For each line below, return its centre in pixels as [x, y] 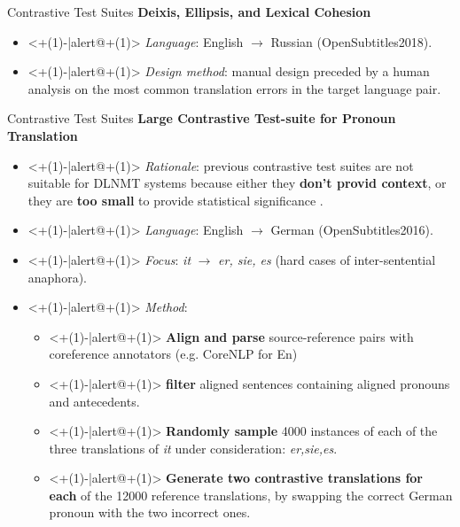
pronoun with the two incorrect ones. [150, 512]
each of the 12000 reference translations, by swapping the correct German [251, 495]
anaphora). [57, 277]
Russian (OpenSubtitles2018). [351, 41]
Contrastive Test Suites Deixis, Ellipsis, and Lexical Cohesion [189, 12]
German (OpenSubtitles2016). [352, 230]
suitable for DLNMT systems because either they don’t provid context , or [237, 183]
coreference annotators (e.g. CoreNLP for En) [173, 354]
